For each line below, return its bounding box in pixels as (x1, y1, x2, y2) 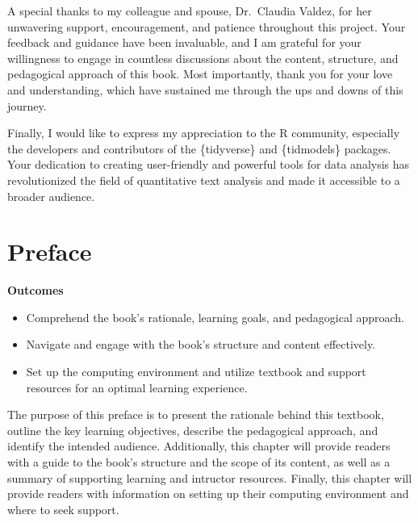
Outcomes (7, 282, 64, 299)
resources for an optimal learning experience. (26, 379, 248, 395)
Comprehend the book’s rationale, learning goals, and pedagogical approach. (26, 308, 404, 325)
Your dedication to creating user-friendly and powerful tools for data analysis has (7, 156, 410, 173)
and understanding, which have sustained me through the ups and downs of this (7, 81, 403, 98)
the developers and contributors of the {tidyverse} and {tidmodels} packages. (7, 140, 391, 157)
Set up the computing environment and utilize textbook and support (26, 363, 366, 380)
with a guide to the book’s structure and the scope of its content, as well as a (7, 454, 391, 470)
